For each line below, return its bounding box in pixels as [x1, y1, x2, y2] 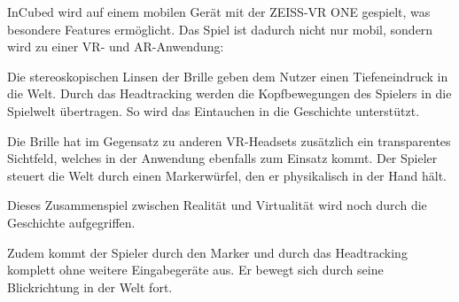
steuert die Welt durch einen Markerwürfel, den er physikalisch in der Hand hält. [7, 166, 447, 184]
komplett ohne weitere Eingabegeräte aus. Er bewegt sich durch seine [7, 260, 384, 279]
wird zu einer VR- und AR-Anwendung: [7, 37, 224, 56]
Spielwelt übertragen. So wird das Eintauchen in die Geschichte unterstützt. [7, 101, 420, 120]
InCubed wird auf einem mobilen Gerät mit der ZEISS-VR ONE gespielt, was [7, 3, 431, 20]
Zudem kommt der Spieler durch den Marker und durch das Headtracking [7, 243, 408, 261]
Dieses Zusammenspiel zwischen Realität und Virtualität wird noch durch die [7, 196, 427, 214]
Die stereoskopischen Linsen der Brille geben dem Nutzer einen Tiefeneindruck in [7, 66, 448, 85]
